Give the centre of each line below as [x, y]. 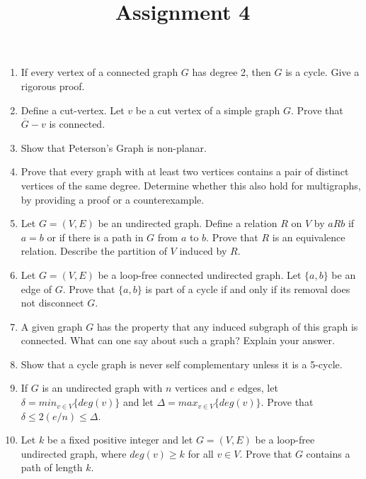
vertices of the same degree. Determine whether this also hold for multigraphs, [191, 185]
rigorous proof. [53, 86]
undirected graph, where [74, 453]
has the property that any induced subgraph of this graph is [227, 326]
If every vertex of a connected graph [99, 72]
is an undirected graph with [102, 388]
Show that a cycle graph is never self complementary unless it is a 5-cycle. [182, 364]
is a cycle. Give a [322, 72]
